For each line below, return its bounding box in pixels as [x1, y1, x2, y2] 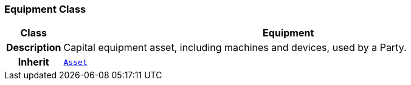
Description [6, 41, 61, 54]
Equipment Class [4, 3, 86, 15]
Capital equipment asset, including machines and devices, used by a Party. [63, 41, 407, 54]
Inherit [18, 56, 49, 69]
